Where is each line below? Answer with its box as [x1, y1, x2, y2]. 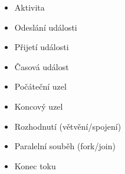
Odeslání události [14, 21, 77, 33]
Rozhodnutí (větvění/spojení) [14, 120, 121, 132]
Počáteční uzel [14, 80, 67, 93]
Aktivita [14, 1, 45, 13]
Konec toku [14, 159, 56, 172]
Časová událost [14, 60, 69, 73]
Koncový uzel [14, 100, 63, 112]
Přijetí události [14, 41, 69, 53]
